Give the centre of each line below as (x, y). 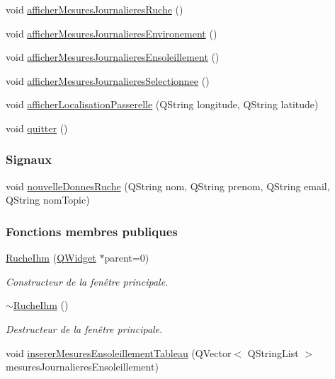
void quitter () (37, 128)
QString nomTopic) (48, 200)
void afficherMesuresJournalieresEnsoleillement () (113, 57)
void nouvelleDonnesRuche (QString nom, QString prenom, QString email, (168, 186)
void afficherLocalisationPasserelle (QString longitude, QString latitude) (162, 104)
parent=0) (127, 258)
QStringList (273, 352)
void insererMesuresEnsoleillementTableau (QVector (119, 352)
